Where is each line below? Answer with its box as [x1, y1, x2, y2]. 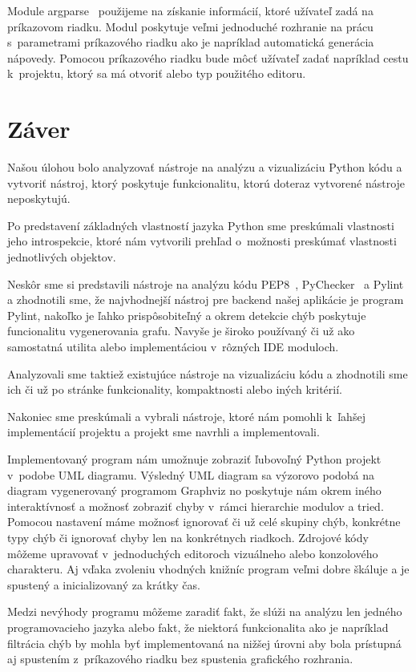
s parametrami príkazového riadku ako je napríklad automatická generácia [7, 34, 374, 51]
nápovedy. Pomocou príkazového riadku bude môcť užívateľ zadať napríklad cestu [7, 49, 409, 66]
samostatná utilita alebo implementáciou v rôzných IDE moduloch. [7, 338, 339, 355]
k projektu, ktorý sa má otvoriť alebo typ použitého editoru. [7, 65, 306, 82]
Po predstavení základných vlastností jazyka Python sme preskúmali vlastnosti [7, 217, 394, 233]
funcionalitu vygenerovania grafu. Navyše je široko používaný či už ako [7, 322, 355, 339]
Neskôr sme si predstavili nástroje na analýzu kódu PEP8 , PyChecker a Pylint [7, 275, 404, 292]
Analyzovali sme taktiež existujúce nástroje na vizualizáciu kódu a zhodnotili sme [7, 365, 408, 382]
